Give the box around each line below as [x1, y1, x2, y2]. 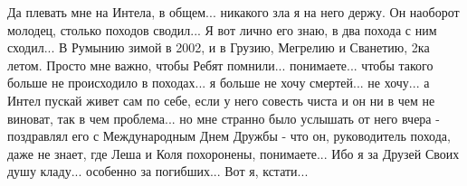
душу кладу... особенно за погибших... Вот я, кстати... [7, 162, 309, 181]
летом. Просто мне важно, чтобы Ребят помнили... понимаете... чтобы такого [7, 55, 434, 74]
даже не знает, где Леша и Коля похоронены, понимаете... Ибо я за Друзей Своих [7, 144, 460, 163]
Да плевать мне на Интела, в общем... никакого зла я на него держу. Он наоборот [7, 3, 460, 21]
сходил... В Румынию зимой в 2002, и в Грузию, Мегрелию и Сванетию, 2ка [7, 38, 430, 57]
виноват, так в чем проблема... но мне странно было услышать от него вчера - [7, 108, 440, 127]
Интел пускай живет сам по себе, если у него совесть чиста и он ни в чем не [7, 90, 435, 109]
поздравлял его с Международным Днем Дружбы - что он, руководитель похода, [7, 126, 451, 145]
